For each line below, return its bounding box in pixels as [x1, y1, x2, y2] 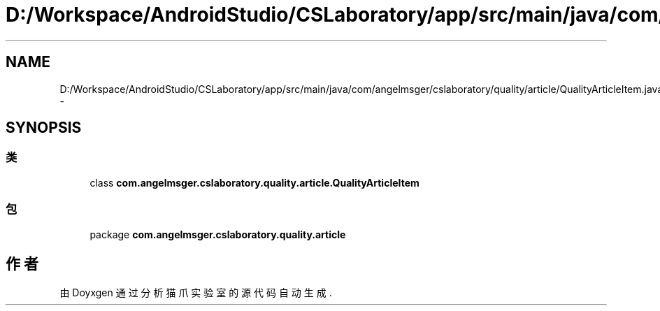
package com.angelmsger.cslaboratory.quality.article [89, 228, 346, 240]
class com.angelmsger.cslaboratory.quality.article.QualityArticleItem [89, 176, 419, 189]
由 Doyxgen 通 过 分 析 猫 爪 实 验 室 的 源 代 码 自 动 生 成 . [59, 287, 332, 299]
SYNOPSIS [6, 119, 82, 137]
